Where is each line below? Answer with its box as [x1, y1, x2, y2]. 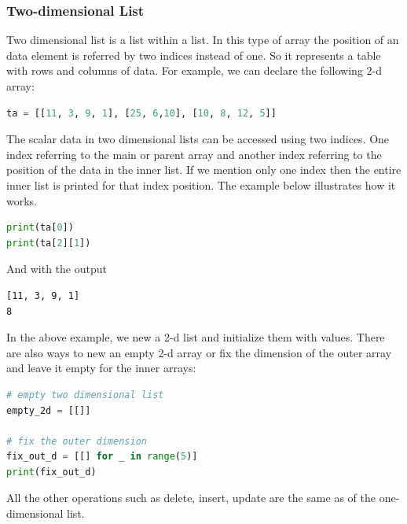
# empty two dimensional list [6, 389, 164, 400]
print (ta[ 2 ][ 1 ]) [6, 237, 91, 249]
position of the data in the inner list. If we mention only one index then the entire [6, 161, 401, 178]
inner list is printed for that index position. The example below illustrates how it [6, 176, 396, 193]
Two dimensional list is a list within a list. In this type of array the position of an [6, 31, 399, 48]
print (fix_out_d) [6, 466, 97, 478]
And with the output [6, 260, 107, 277]
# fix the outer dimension [6, 435, 147, 447]
